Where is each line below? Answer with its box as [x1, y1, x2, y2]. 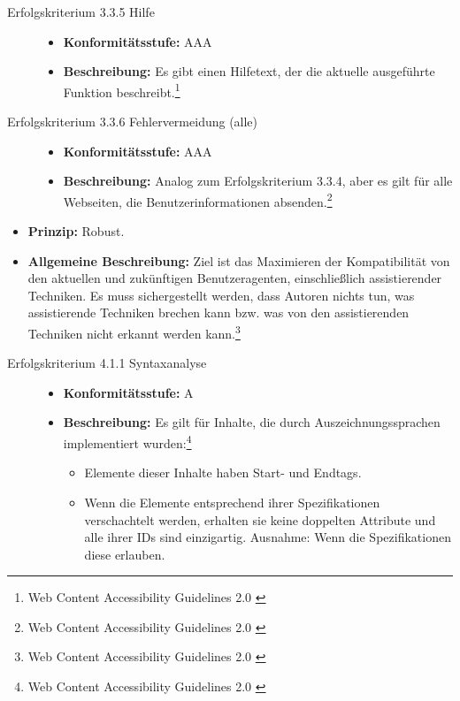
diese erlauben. [84, 545, 165, 563]
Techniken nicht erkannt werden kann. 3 [27, 322, 241, 342]
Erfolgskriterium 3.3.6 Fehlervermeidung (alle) [7, 112, 258, 131]
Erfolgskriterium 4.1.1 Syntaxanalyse [7, 354, 207, 372]
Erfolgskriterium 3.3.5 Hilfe [7, 3, 155, 20]
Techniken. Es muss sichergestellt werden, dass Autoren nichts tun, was [27, 286, 415, 304]
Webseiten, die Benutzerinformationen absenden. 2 [63, 189, 333, 210]
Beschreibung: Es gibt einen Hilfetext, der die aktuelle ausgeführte [63, 62, 435, 80]
